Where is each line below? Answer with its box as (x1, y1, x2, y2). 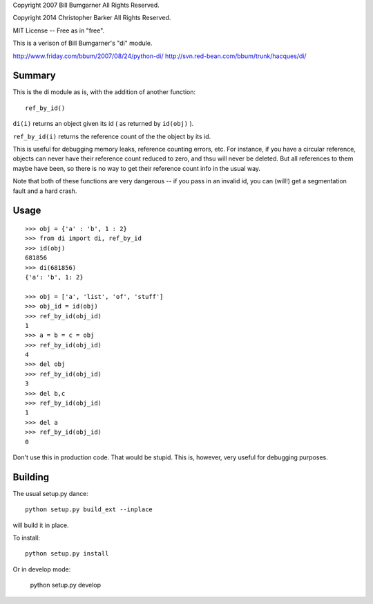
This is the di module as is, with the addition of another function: (12, 88, 196, 96)
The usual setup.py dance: (12, 489, 89, 497)
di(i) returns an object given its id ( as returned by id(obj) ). (12, 120, 194, 128)
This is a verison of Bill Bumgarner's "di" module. (12, 39, 153, 48)
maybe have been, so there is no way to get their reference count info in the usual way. (12, 164, 261, 172)
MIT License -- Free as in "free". (12, 26, 105, 35)
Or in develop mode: (12, 565, 71, 574)
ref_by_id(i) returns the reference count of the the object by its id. (12, 132, 211, 140)
